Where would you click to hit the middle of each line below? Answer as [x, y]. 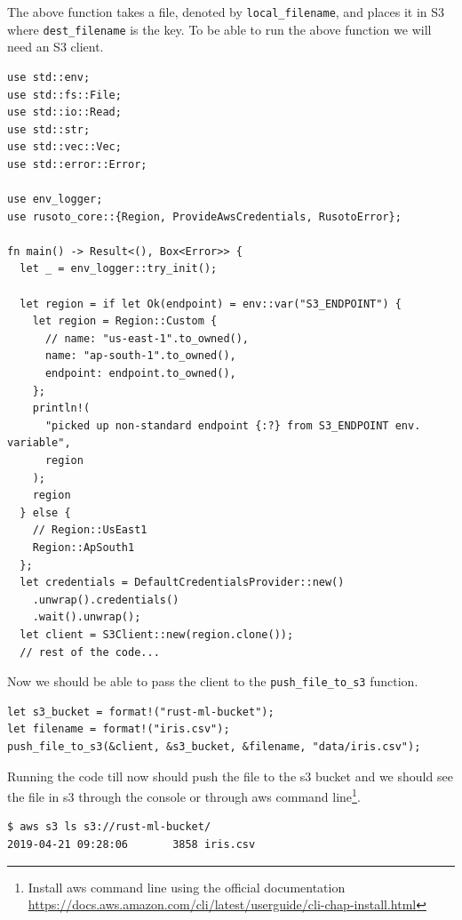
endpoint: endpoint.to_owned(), [140, 373]
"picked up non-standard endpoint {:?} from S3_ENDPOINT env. [233, 425]
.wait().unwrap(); [87, 617]
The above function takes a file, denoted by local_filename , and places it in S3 [226, 12]
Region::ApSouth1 [84, 547]
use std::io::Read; [64, 112]
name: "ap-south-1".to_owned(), [140, 356]
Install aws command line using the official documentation [187, 887]
